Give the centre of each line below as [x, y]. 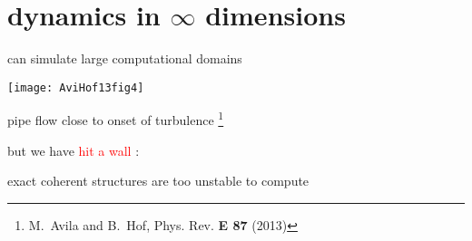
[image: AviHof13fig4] [76, 87]
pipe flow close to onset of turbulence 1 [116, 119]
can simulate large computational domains [125, 58]
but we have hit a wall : [74, 150]
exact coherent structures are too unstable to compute [158, 181]
